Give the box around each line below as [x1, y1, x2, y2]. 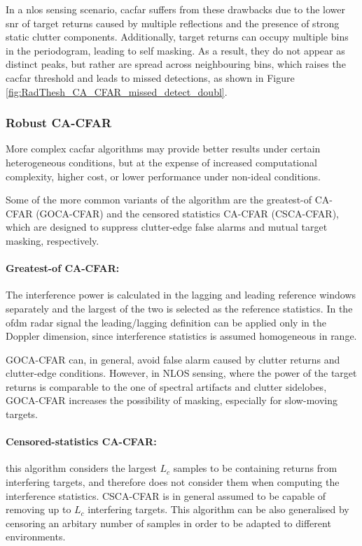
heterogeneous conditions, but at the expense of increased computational [6, 155, 317, 169]
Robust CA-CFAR [6, 114, 112, 131]
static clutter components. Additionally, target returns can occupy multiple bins [6, 29, 349, 44]
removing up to [6, 502, 71, 517]
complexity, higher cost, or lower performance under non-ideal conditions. [6, 168, 321, 183]
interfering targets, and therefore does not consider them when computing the [6, 475, 340, 489]
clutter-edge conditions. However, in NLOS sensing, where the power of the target [6, 366, 357, 380]
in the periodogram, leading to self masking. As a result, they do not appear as [6, 43, 345, 57]
